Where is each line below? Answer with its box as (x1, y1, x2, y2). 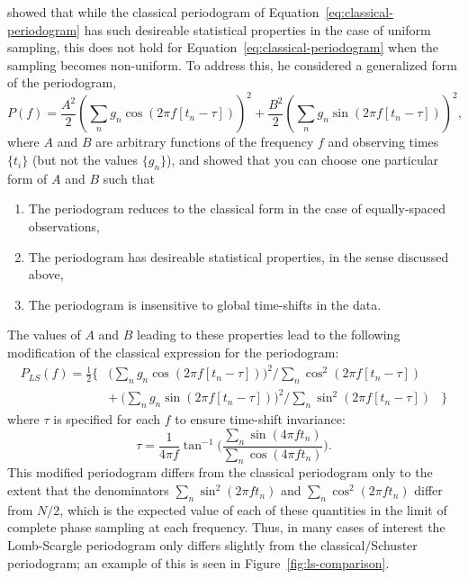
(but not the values (31, 150, 139, 169)
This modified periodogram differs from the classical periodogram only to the (7, 463, 433, 482)
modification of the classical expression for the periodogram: (7, 343, 339, 362)
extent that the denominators (7, 481, 169, 500)
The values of (7, 325, 81, 344)
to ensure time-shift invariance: (175, 410, 346, 429)
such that (103, 168, 156, 187)
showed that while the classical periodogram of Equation (7, 3, 319, 21)
